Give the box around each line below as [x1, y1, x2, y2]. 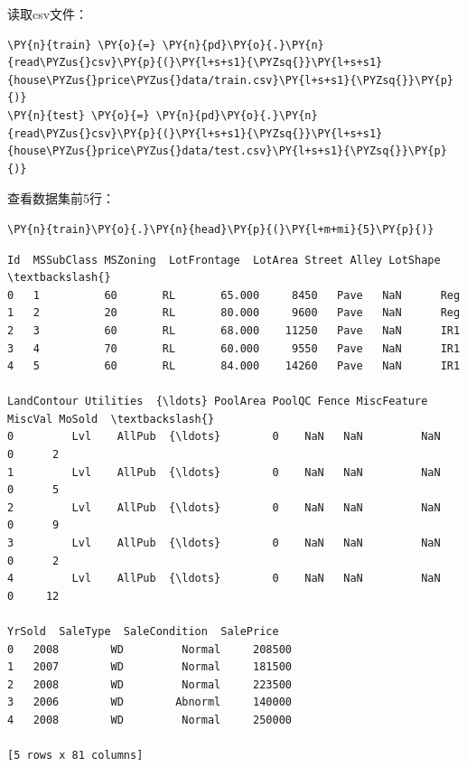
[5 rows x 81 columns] [7, 749, 144, 762]
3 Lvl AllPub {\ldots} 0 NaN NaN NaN [7, 537, 441, 550]
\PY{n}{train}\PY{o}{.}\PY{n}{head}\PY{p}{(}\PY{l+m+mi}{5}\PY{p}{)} [7, 222, 434, 236]
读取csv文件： [7, 5, 89, 23]
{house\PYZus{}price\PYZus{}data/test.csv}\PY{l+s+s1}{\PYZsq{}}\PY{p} [7, 145, 447, 158]
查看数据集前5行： [7, 189, 115, 208]
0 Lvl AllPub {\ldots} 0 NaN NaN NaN [7, 430, 441, 444]
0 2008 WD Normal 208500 [7, 642, 292, 656]
